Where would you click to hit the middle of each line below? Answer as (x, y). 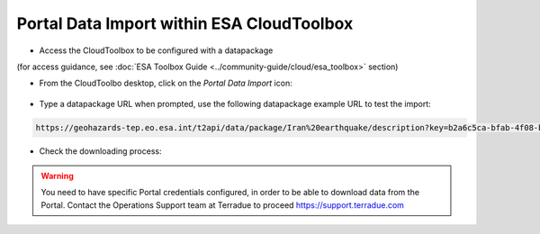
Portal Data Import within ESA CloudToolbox (185, 23)
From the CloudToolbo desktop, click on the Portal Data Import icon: (166, 83)
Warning (57, 176)
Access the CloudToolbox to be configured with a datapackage (156, 50)
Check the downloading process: (100, 151)
